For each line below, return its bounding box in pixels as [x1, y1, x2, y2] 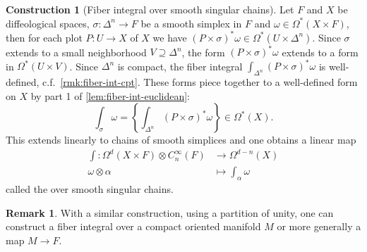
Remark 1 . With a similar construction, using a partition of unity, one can [6, 205, 334, 220]
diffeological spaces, [6, 15, 90, 30]
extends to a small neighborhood [6, 44, 147, 59]
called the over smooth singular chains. [6, 182, 174, 196]
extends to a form [282, 44, 359, 59]
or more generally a [277, 219, 361, 234]
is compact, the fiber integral [117, 58, 243, 73]
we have [152, 30, 187, 44]
